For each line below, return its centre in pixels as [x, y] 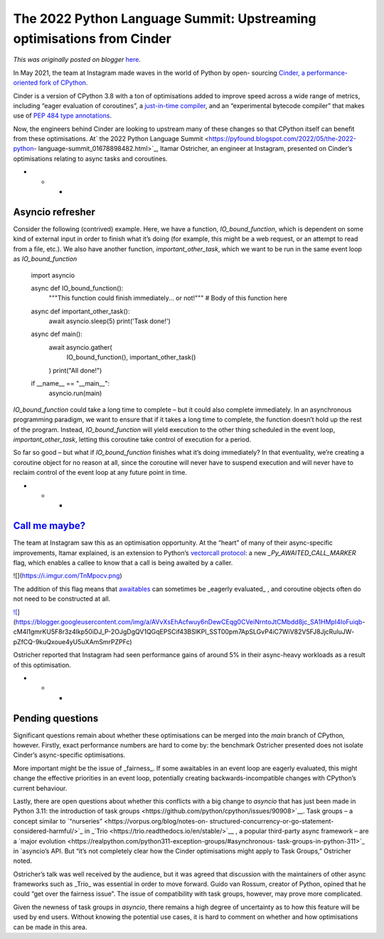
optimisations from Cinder [92, 38]
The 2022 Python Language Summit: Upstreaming [165, 19]
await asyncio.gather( [81, 347]
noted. [22, 861]
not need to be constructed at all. [62, 599]
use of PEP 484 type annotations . [62, 116]
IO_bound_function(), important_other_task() [131, 357]
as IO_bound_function [45, 259]
